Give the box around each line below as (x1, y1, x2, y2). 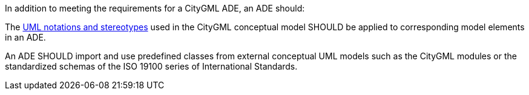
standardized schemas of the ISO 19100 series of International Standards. (5, 61, 298, 71)
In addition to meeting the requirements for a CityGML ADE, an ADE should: (5, 3, 305, 13)
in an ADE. (5, 32, 46, 42)
